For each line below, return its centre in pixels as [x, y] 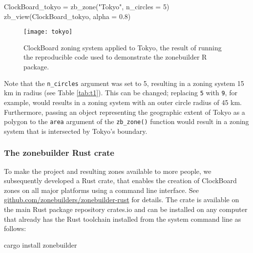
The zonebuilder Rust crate [59, 153]
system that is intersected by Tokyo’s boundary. [76, 131]
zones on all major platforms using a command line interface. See [101, 190]
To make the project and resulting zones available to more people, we [108, 171]
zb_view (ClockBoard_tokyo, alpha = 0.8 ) [67, 16]
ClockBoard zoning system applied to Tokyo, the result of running [123, 47]
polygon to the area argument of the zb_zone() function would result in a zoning [126, 121]
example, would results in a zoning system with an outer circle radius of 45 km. [123, 102]
